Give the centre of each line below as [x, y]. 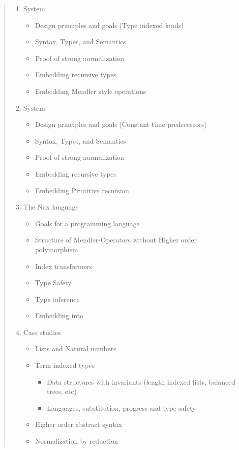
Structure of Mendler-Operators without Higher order [116, 240]
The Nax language [51, 207]
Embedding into [59, 315]
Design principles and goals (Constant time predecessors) [121, 124]
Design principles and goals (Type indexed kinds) [109, 25]
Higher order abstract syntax [79, 424]
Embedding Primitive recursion [82, 190]
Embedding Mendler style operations [90, 91]
